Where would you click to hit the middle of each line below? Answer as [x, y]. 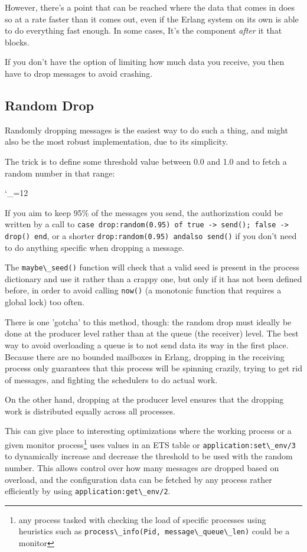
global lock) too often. [45, 302]
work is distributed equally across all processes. [90, 411]
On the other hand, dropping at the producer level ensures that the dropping [144, 399]
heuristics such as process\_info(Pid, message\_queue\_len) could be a [154, 531]
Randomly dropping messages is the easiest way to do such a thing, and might [146, 130]
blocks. [17, 42]
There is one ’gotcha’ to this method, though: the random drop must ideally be [148, 321]
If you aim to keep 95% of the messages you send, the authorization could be [144, 212]
